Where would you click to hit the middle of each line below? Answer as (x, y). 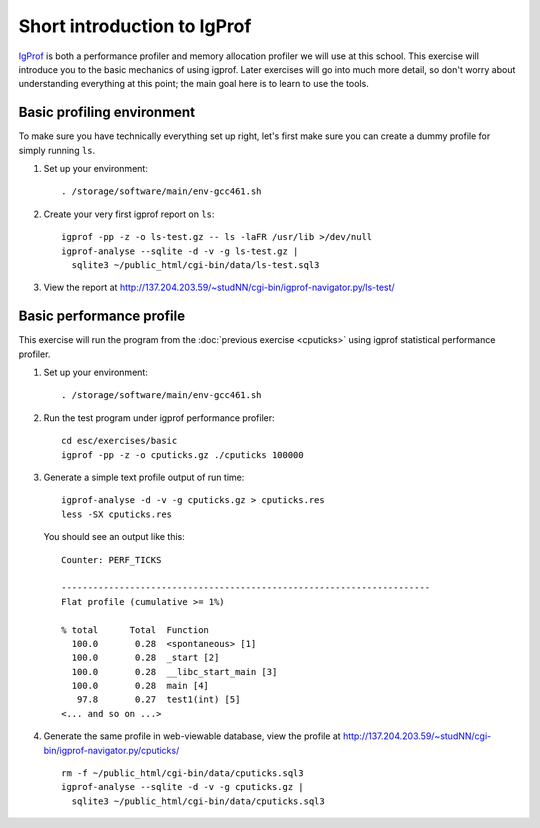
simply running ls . (57, 150)
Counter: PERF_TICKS (111, 559)
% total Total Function (135, 629)
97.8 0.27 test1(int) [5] (158, 699)
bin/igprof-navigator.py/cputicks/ (111, 750)
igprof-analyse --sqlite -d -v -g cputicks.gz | (182, 787)
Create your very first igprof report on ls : (129, 214)
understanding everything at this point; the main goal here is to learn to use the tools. (193, 84)
